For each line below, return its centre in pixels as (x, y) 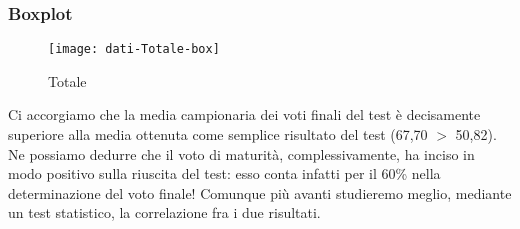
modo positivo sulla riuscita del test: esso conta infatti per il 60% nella (224, 173)
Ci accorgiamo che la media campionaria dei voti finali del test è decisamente (244, 114)
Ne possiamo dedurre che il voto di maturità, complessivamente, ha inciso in (241, 153)
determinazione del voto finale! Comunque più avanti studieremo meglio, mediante (260, 192)
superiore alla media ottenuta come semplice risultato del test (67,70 (218, 134)
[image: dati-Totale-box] (134, 49)
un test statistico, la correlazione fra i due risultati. (164, 212)
